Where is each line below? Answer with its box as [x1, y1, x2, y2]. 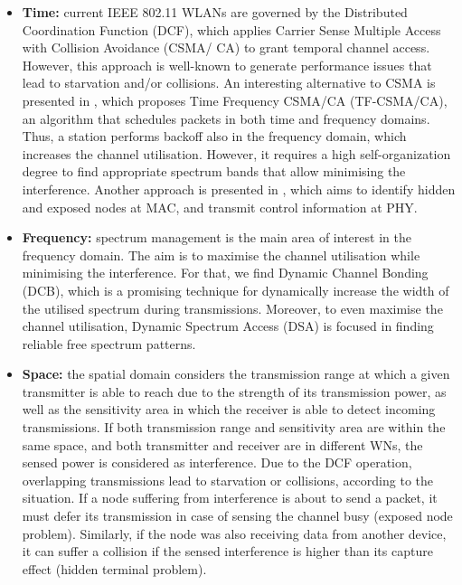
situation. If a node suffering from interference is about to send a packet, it [22, 488, 438, 507]
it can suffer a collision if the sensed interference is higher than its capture [22, 542, 433, 561]
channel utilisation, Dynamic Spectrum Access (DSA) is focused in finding [22, 316, 434, 335]
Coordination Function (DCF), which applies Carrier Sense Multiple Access [22, 20, 441, 39]
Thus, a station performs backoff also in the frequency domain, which [22, 127, 407, 146]
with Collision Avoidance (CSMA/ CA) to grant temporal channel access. [22, 38, 430, 57]
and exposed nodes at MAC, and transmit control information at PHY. [22, 197, 418, 216]
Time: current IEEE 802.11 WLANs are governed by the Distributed [22, 3, 408, 21]
